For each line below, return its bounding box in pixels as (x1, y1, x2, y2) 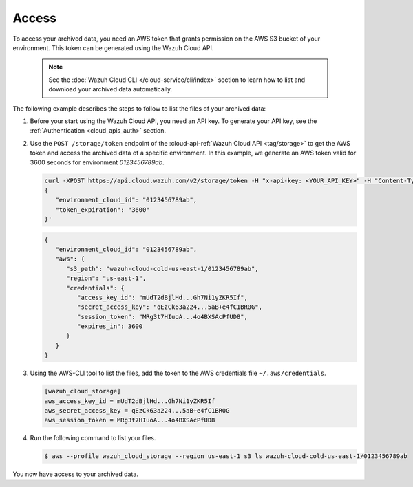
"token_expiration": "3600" (55, 206, 151, 213)
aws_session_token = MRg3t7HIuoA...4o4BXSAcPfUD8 (44, 416, 215, 424)
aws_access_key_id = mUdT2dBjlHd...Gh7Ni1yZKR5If (44, 397, 215, 405)
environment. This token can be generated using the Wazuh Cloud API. (12, 43, 214, 52)
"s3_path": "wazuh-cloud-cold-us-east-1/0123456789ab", (66, 265, 259, 272)
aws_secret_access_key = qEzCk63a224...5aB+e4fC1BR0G (44, 407, 230, 415)
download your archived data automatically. (48, 85, 173, 94)
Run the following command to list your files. (30, 434, 156, 442)
